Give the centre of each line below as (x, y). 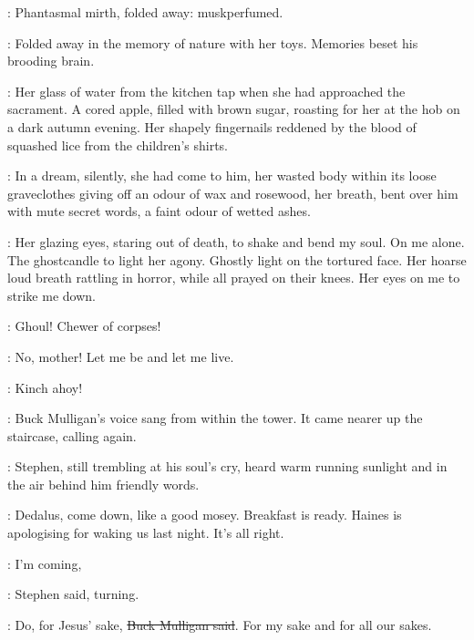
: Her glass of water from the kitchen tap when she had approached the (206, 91)
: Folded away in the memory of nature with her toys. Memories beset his (213, 42)
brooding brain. (51, 61)
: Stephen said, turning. (73, 594)
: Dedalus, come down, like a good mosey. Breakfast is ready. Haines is (205, 515)
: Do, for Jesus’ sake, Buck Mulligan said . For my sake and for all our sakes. (220, 624)
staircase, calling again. (72, 435)
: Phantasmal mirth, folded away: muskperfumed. (145, 12)
